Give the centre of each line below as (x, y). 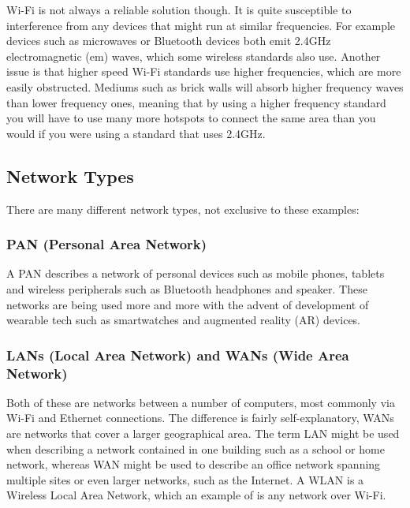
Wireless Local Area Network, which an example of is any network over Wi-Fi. (196, 495)
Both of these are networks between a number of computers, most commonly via (201, 402)
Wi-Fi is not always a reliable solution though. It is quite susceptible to (179, 9)
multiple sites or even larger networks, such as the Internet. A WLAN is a (185, 479)
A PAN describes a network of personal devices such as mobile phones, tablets (196, 273)
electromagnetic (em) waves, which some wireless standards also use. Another (194, 56)
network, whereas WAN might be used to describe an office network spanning (194, 464)
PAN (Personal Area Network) (107, 244)
